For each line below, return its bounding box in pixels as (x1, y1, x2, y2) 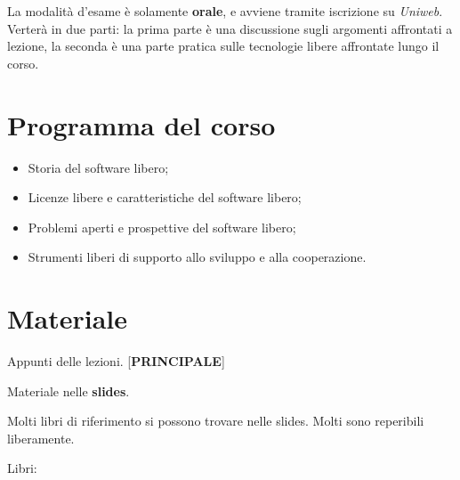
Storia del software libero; (28, 158, 169, 176)
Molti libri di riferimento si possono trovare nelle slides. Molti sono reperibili (7, 411, 424, 430)
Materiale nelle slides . (7, 381, 130, 400)
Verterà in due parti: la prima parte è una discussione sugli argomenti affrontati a (7, 19, 453, 37)
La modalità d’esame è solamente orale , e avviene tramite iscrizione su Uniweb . (7, 2, 443, 20)
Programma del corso (7, 106, 276, 142)
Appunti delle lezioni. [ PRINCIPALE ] (7, 352, 225, 370)
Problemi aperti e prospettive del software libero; (28, 217, 296, 236)
